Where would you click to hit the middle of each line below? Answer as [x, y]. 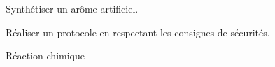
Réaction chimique [45, 55]
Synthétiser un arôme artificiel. [72, 8]
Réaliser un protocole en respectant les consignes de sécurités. [138, 32]
